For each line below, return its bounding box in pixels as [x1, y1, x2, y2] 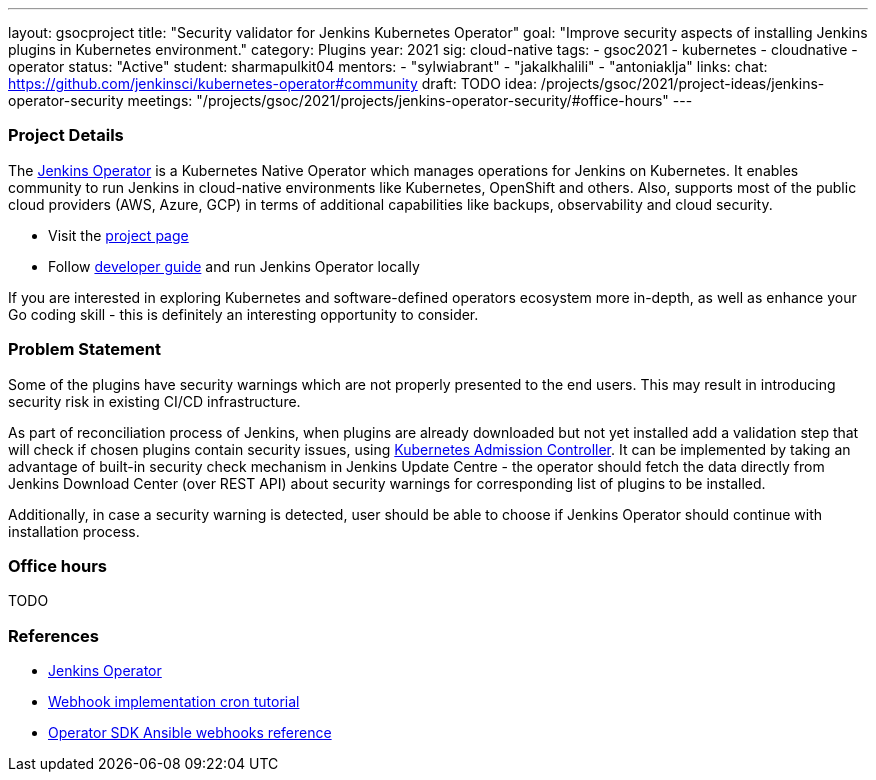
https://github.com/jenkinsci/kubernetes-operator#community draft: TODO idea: [8, 75, 537, 92]
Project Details [8, 125, 124, 146]
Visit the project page [48, 226, 189, 244]
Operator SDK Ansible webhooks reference [48, 724, 332, 741]
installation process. [8, 522, 140, 540]
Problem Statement [8, 339, 161, 360]
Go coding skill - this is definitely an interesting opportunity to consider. [8, 305, 479, 323]
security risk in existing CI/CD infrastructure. [8, 392, 301, 410]
